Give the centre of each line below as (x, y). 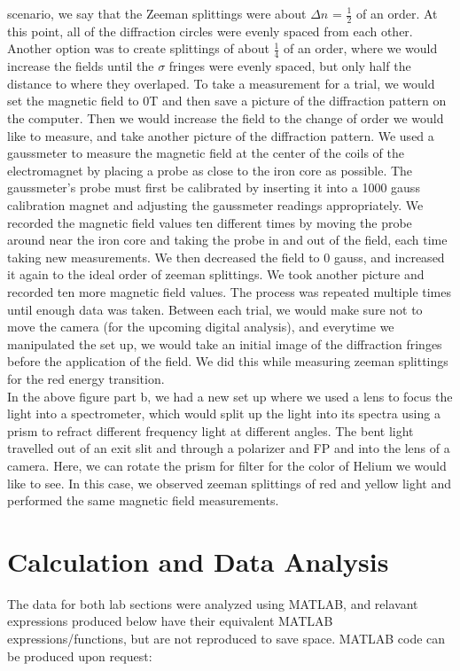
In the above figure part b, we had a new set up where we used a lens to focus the (230, 396)
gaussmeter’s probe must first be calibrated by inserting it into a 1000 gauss (214, 187)
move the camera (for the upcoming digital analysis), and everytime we (201, 327)
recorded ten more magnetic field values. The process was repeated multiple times (230, 291)
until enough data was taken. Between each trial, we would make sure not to (215, 309)
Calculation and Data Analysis (198, 561)
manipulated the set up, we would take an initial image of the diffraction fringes (225, 343)
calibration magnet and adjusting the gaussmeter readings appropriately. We (215, 205)
